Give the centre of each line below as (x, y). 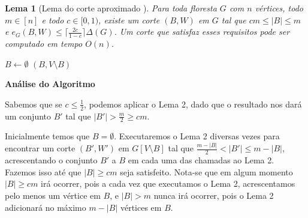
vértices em (141, 207)
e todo (53, 20)
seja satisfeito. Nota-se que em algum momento (206, 171)
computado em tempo (44, 44)
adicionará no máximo (46, 207)
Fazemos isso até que (43, 171)
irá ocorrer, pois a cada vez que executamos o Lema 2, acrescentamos (168, 183)
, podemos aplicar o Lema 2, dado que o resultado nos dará (193, 104)
